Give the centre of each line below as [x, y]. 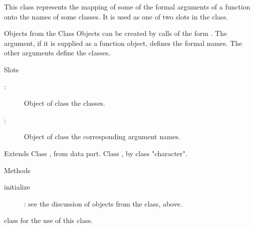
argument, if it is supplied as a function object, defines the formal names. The [123, 43]
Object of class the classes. [65, 103]
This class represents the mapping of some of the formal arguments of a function [127, 6]
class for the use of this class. [48, 220]
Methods [17, 170]
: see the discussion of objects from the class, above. [103, 203]
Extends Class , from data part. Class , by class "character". [96, 153]
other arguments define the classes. [57, 53]
